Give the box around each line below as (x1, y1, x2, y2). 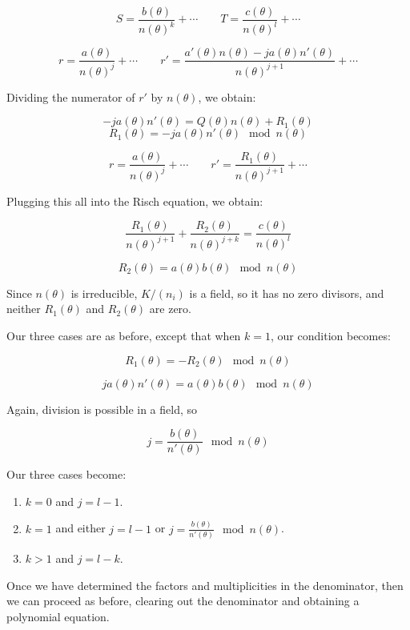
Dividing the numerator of (6, 88, 135, 105)
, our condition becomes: (271, 327, 391, 343)
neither (6, 300, 41, 317)
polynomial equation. (6, 608, 110, 624)
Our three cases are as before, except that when (6, 327, 241, 343)
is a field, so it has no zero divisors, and (189, 284, 384, 301)
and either (55, 520, 106, 536)
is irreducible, (70, 284, 138, 301)
